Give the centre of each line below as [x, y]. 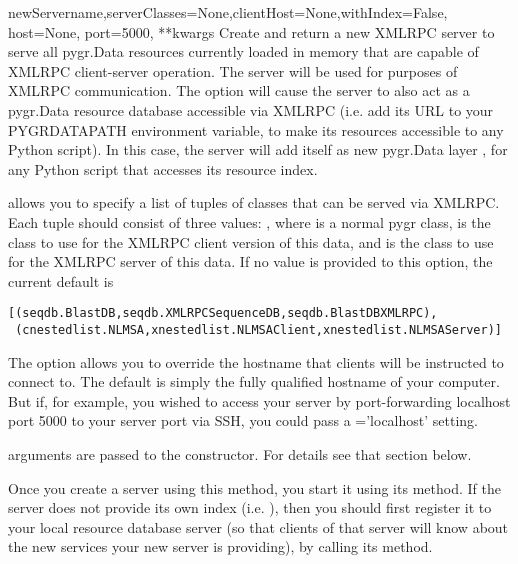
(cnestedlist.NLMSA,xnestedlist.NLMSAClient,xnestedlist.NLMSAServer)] [258, 329]
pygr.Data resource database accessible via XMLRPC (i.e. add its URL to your [251, 109]
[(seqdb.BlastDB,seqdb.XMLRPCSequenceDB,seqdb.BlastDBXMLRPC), [223, 313]
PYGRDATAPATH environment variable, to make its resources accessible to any [256, 129]
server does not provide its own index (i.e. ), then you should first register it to [250, 507]
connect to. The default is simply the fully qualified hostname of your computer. [254, 381]
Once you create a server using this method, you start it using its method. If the [254, 487]
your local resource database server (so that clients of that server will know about [258, 526]
